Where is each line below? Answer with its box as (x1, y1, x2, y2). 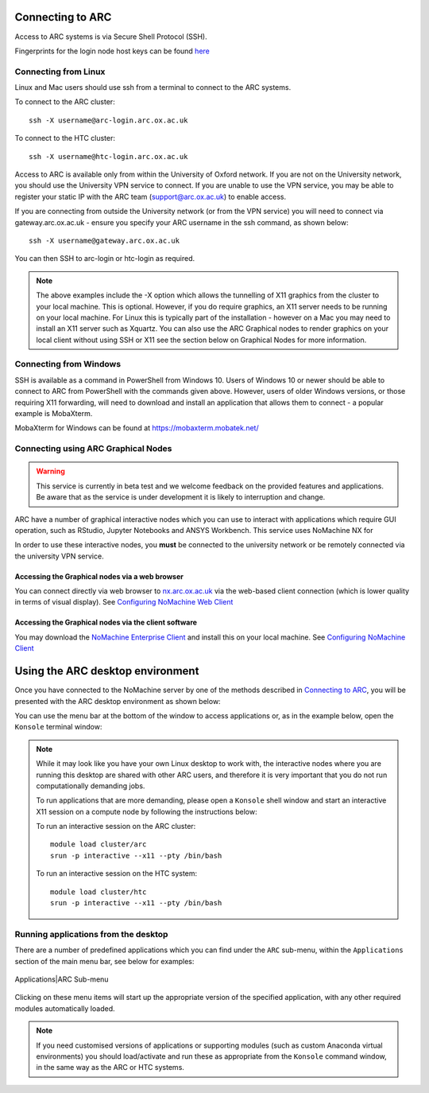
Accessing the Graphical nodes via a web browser (14, 571, 184, 581)
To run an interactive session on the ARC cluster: (36, 822, 196, 831)
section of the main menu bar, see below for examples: (14, 956, 195, 966)
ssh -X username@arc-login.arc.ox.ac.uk (29, 115, 188, 125)
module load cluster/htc (50, 887, 147, 897)
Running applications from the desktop (14, 928, 168, 939)
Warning (36, 466, 65, 476)
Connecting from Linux (14, 66, 106, 77)
